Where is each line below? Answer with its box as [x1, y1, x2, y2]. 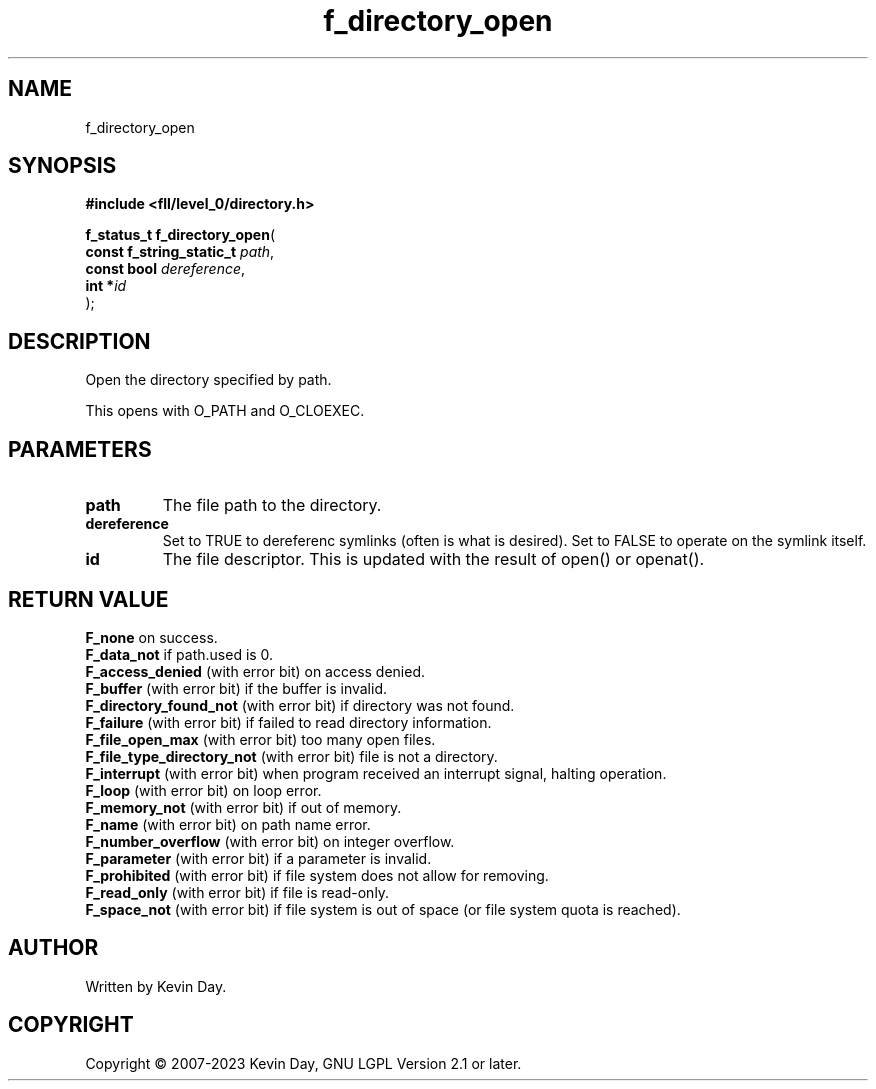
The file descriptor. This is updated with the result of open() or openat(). [162, 549, 705, 570]
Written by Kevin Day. [85, 977, 227, 995]
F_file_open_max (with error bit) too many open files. [85, 730, 436, 748]
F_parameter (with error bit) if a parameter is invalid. [85, 849, 432, 867]
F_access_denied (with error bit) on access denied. [85, 662, 426, 680]
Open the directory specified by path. [85, 371, 332, 389]
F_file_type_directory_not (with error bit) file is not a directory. [85, 747, 498, 765]
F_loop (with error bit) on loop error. [85, 781, 322, 799]
